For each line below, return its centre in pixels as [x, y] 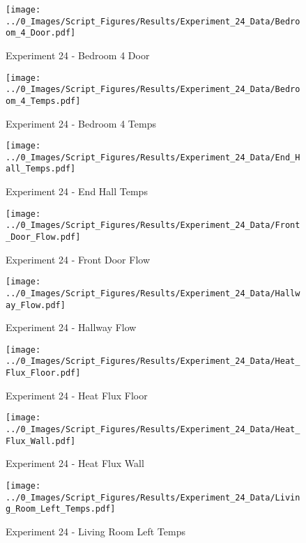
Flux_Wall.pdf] [41, 441]
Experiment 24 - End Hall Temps [77, 191]
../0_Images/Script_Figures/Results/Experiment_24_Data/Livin [153, 497]
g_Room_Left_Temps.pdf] [61, 509]
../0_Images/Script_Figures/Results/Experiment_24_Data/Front [153, 225]
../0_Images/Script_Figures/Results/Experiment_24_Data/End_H [153, 157]
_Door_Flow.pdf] [43, 237]
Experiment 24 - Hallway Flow [71, 327]
